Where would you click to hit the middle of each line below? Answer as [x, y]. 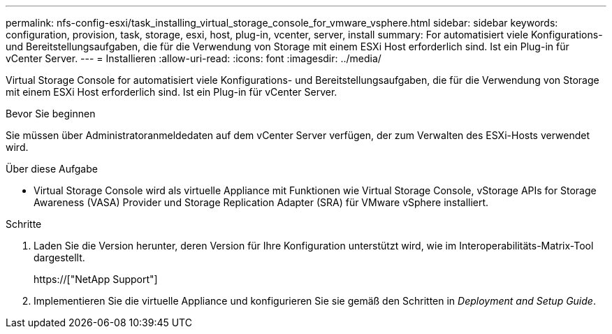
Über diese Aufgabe [52, 169]
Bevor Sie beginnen [51, 114]
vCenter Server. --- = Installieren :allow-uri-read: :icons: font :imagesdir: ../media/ [194, 58]
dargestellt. [59, 257]
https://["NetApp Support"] [96, 279]
